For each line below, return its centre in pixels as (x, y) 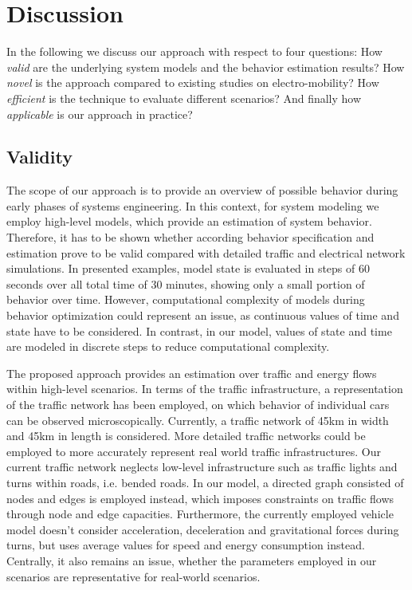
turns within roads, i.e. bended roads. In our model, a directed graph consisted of (205, 482)
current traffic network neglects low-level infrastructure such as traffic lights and (202, 467)
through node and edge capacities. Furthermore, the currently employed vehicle (200, 514)
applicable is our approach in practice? (100, 114)
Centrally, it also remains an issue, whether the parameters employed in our (192, 560)
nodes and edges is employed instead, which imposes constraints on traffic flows (200, 498)
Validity (39, 157)
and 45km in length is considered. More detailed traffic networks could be (186, 436)
